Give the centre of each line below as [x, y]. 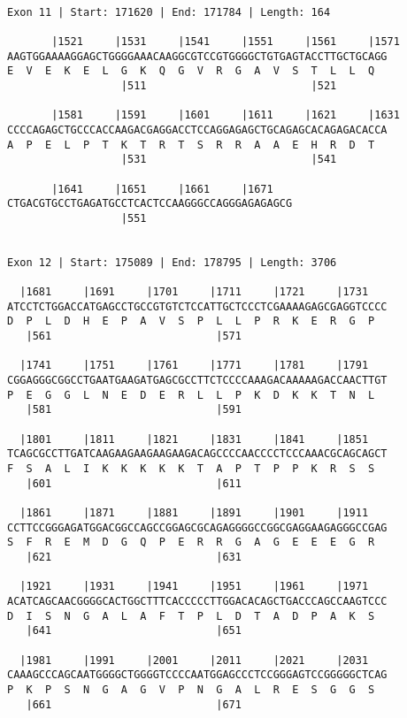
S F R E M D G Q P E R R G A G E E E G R [191, 542]
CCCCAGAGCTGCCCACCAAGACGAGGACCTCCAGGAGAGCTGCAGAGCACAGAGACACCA [197, 130]
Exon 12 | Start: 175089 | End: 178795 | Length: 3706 [172, 262]
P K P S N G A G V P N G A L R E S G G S [191, 689]
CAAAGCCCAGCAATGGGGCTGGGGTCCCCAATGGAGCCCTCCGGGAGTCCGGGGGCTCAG [197, 675]
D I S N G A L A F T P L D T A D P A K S [191, 616]
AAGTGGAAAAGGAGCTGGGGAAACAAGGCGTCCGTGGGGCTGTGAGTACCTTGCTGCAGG [197, 56]
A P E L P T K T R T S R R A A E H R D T [191, 145]
